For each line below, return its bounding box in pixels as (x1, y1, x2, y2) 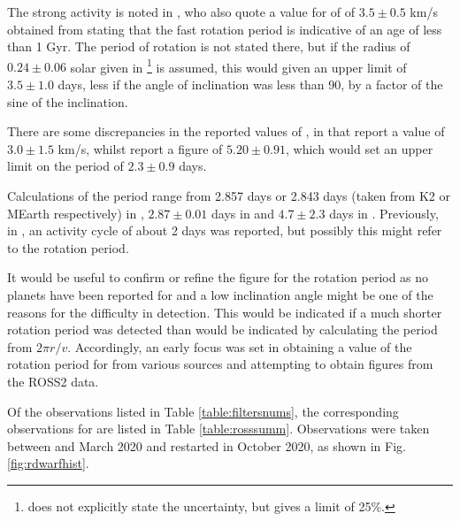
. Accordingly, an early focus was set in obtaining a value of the (67, 337, 412, 356)
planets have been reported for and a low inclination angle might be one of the (7, 285, 433, 303)
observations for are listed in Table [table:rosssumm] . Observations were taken (7, 419, 430, 438)
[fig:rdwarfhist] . (7, 454, 89, 472)
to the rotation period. (7, 238, 129, 257)
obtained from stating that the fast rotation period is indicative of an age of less (7, 19, 442, 38)
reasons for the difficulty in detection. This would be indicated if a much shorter (7, 303, 442, 321)
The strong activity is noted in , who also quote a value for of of (7, 3, 356, 20)
